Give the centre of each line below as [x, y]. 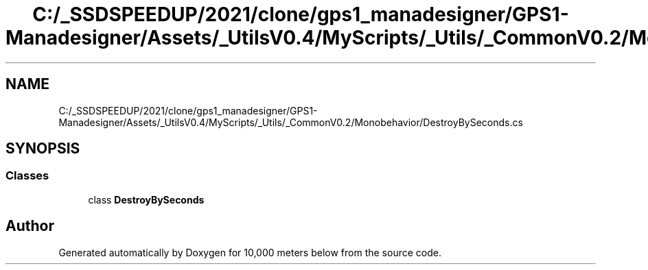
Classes [27, 176]
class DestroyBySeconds [146, 199]
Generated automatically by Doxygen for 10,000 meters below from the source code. [250, 252]
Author [30, 226]
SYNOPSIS [43, 149]
